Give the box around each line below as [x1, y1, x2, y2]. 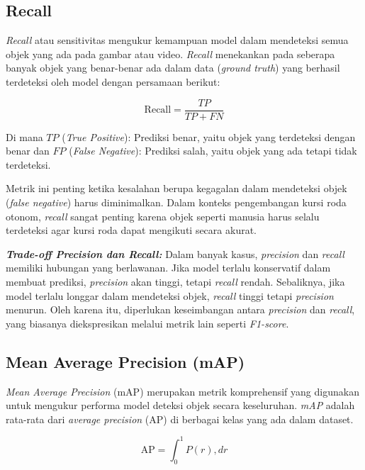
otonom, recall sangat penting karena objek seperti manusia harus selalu [6, 208, 320, 223]
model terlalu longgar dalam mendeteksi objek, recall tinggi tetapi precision [6, 288, 334, 303]
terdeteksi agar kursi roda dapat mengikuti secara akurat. [6, 223, 257, 237]
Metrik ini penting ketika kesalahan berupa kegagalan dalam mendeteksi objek [6, 181, 347, 196]
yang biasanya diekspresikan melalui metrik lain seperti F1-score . [6, 315, 289, 330]
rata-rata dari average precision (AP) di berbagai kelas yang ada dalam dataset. [6, 411, 354, 426]
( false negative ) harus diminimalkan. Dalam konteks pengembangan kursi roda [6, 195, 347, 210]
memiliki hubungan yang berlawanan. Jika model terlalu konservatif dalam [6, 260, 331, 275]
